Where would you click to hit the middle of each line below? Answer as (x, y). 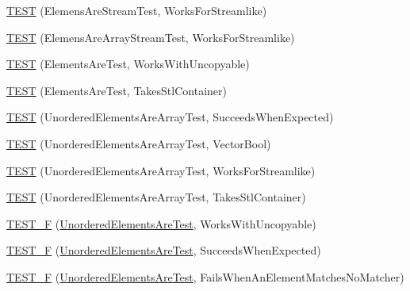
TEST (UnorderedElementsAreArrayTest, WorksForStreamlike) (161, 170)
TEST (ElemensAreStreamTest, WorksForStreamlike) (137, 10)
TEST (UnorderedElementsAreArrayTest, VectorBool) (139, 143)
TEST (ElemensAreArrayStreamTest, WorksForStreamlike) (151, 37)
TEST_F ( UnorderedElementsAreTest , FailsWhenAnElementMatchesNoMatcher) (205, 276)
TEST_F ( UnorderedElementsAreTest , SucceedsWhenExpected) (164, 250)
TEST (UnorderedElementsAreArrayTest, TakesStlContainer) (156, 197)
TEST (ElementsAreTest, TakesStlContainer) (117, 90)
